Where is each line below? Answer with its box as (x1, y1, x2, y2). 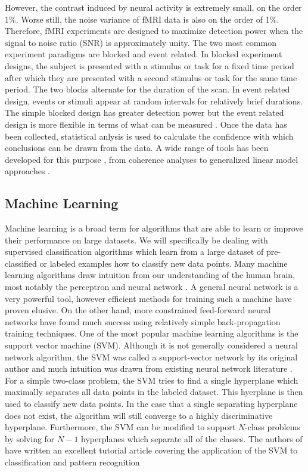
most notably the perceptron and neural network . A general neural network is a (5, 280, 298, 293)
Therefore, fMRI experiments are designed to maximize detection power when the (5, 24, 303, 37)
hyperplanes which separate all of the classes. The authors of (81, 432, 303, 445)
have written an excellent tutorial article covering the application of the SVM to (5, 444, 298, 456)
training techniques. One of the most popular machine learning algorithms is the (5, 327, 298, 340)
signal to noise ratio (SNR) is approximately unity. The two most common (5, 36, 276, 48)
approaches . (5, 165, 50, 177)
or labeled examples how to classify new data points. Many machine (39, 257, 288, 269)
